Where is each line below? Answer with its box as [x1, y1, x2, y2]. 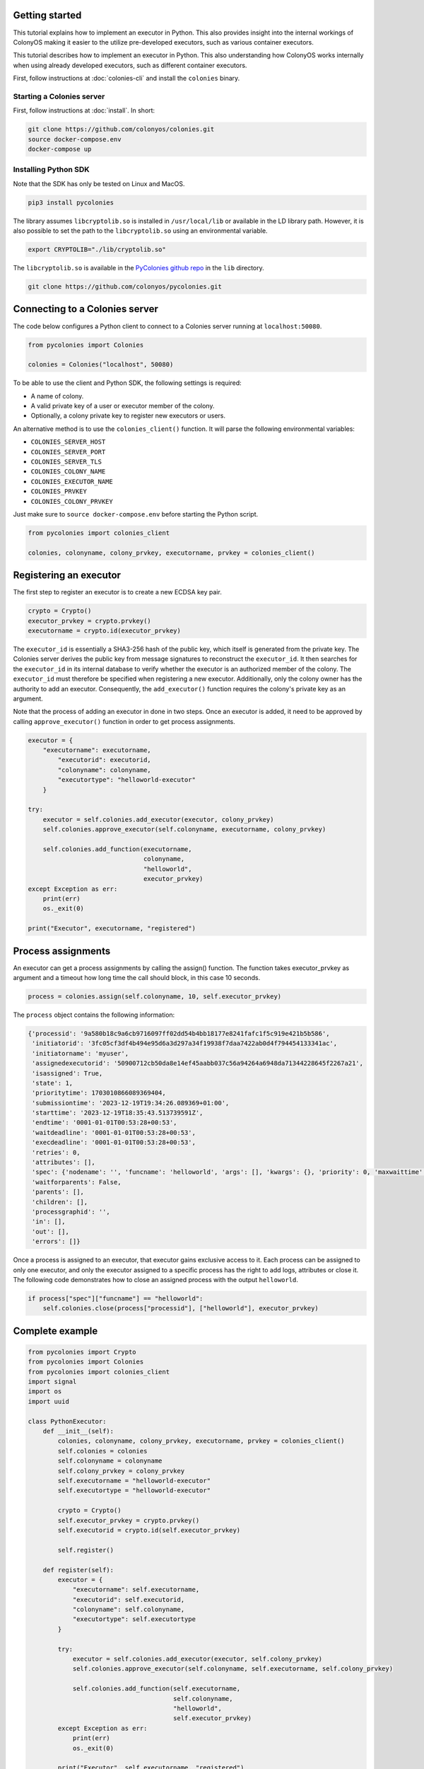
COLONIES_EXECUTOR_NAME [30, 478, 113, 485]
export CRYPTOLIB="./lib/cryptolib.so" [28, 246, 166, 254]
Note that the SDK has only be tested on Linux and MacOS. [13, 179, 185, 188]
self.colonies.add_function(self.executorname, [72, 1685, 241, 1693]
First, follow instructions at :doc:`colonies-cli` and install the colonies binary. [13, 74, 240, 83]
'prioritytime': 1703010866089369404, [32, 1089, 166, 1097]
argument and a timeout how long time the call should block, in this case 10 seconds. [13, 974, 261, 982]
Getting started [13, 9, 82, 21]
